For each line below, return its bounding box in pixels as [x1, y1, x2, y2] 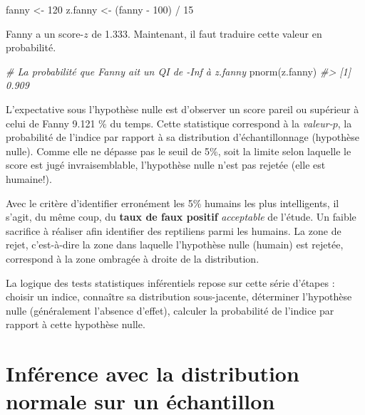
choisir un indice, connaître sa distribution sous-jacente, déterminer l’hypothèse [6, 289, 352, 304]
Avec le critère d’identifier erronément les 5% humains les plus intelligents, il [6, 195, 339, 210]
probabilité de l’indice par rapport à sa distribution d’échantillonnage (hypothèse [6, 130, 359, 145]
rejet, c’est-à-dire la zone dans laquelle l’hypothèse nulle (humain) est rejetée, [6, 237, 344, 252]
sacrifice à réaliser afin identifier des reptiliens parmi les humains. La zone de [6, 223, 341, 238]
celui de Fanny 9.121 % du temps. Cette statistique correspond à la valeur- [6, 115, 333, 130]
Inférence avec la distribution [6, 359, 299, 388]
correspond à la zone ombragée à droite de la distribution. [6, 251, 259, 266]
